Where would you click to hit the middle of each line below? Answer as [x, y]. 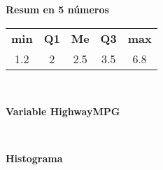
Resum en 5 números [57, 9]
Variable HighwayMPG [63, 111]
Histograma [34, 158]
